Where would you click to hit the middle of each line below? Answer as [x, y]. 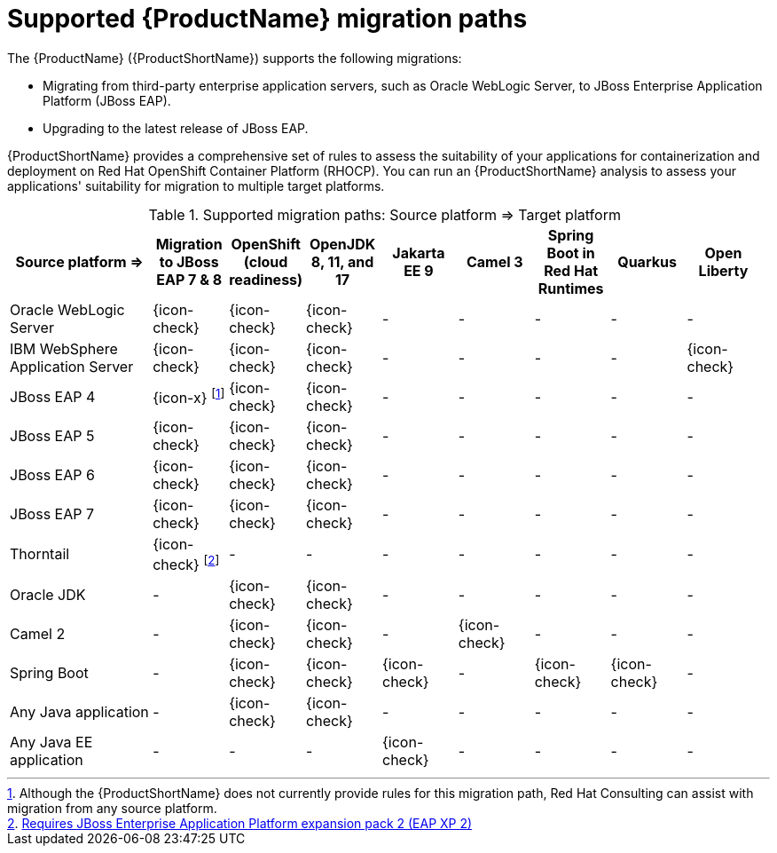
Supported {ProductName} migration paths [267, 19]
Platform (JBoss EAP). [107, 100]
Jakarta [419, 253]
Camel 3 [494, 261]
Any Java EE [51, 742]
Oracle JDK [48, 595]
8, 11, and [342, 261]
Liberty [723, 270]
